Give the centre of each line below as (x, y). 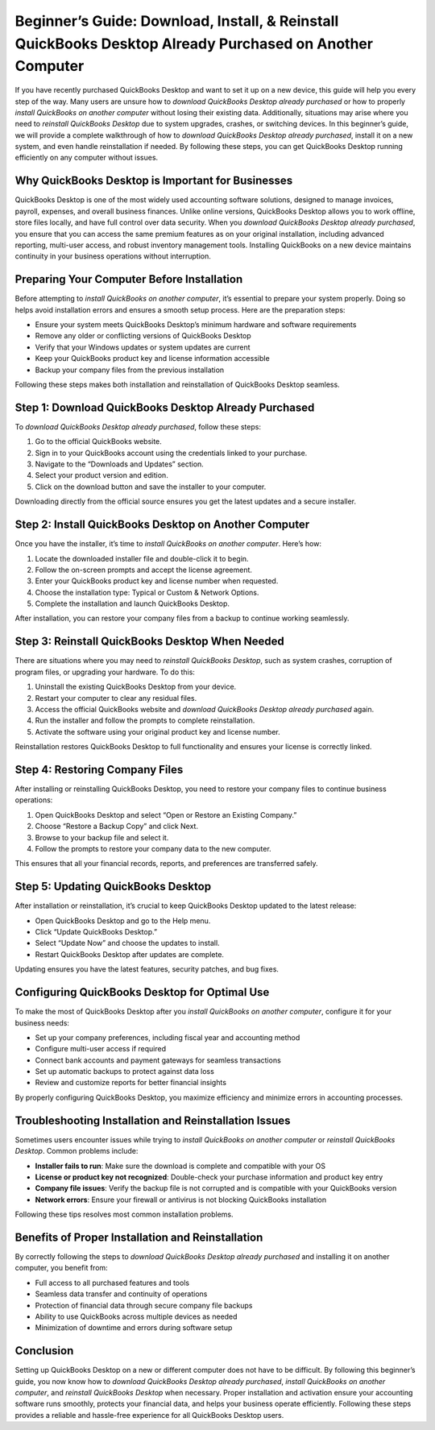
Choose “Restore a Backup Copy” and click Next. (117, 827)
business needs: (42, 1022)
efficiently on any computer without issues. (87, 158)
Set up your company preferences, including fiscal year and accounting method (168, 1037)
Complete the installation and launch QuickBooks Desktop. (132, 603)
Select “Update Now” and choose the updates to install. (128, 943)
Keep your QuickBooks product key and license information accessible (152, 359)
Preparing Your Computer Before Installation (129, 279)
